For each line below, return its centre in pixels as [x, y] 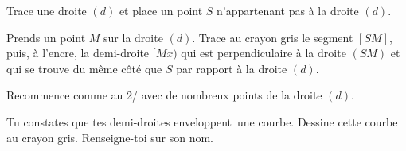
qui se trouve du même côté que [84, 68]
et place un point [161, 10]
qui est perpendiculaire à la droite [264, 53]
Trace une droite [47, 10]
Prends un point [46, 37]
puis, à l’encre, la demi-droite [78, 53]
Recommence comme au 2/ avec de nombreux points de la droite [164, 95]
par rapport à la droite [232, 68]
